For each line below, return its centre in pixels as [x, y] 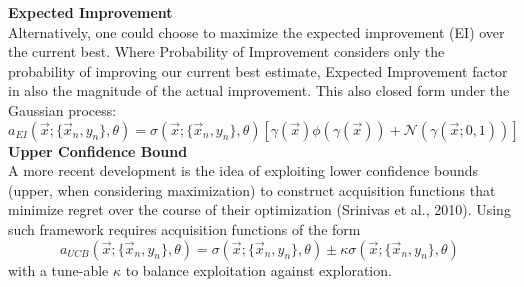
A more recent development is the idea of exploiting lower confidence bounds [243, 170]
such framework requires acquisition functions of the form [184, 228]
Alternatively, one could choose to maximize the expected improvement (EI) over [256, 31]
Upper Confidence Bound [98, 150]
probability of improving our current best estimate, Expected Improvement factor [258, 70]
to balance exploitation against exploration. [258, 269]
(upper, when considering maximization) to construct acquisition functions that [252, 189]
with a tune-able [58, 269]
